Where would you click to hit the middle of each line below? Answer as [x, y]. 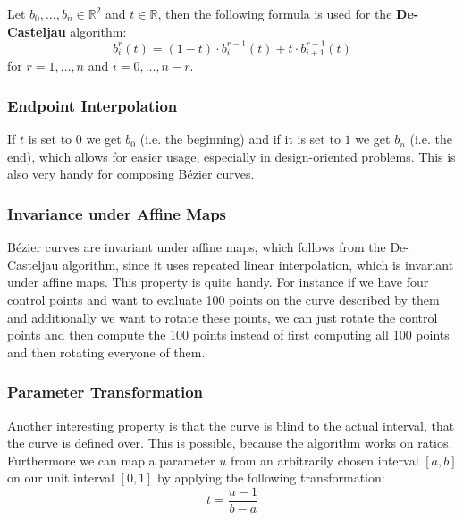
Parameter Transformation [105, 392]
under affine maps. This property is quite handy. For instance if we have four [218, 282]
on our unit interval [61, 478]
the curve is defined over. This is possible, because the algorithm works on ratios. [230, 443]
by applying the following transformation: [271, 478]
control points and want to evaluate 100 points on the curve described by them [223, 300]
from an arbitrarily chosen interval [324, 460]
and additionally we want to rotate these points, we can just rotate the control [223, 317]
